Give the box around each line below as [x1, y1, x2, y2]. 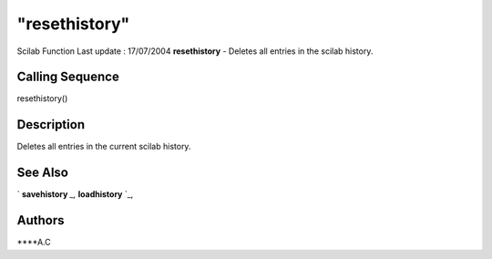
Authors [16, 212, 65, 228]
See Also [16, 165, 68, 181]
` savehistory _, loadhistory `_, [16, 189, 134, 200]
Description [16, 117, 86, 132]
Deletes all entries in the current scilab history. [16, 141, 191, 152]
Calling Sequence [16, 69, 120, 85]
